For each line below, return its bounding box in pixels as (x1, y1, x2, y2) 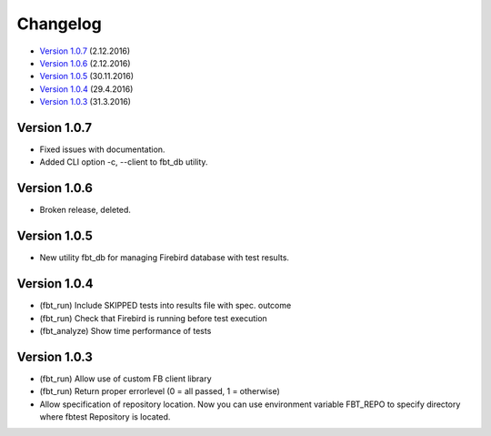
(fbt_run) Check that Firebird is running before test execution (39, 312, 267, 323)
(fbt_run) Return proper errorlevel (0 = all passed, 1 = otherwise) (39, 386, 281, 397)
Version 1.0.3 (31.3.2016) (39, 96, 132, 107)
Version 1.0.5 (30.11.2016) (39, 71, 135, 82)
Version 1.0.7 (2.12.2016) (39, 46, 131, 56)
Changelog (16, 14, 102, 34)
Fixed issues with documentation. (39, 144, 165, 155)
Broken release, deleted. (39, 205, 132, 216)
